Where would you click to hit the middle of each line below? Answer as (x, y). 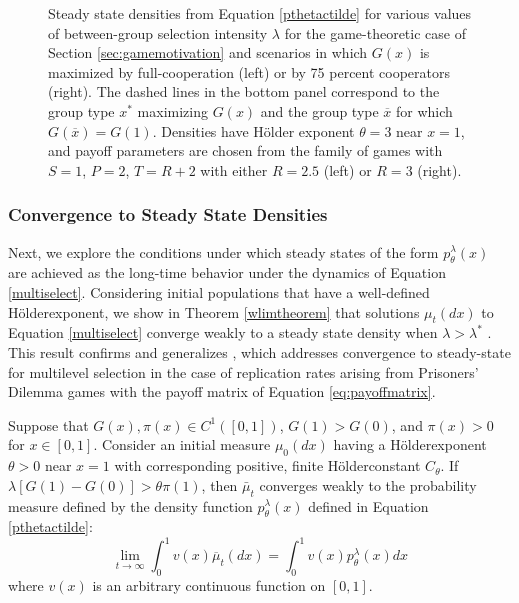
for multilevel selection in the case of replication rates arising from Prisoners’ (243, 371)
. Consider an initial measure (182, 444)
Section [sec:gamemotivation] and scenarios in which (208, 52)
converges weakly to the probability (368, 484)
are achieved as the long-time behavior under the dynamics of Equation (227, 272)
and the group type (319, 110)
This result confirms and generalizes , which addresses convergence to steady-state (259, 351)
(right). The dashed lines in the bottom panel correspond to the (244, 91)
